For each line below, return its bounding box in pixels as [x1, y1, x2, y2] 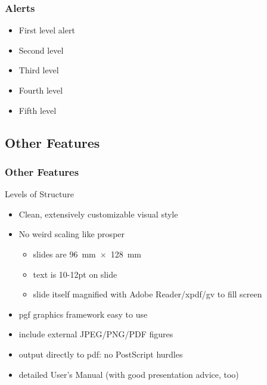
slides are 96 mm [33, 247, 96, 260]
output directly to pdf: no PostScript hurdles [18, 347, 183, 360]
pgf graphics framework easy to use [18, 308, 148, 320]
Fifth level [18, 104, 57, 116]
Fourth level [18, 84, 63, 96]
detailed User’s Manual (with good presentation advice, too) [18, 368, 239, 380]
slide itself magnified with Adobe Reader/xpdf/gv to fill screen [33, 288, 262, 300]
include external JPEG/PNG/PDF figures [18, 328, 173, 340]
